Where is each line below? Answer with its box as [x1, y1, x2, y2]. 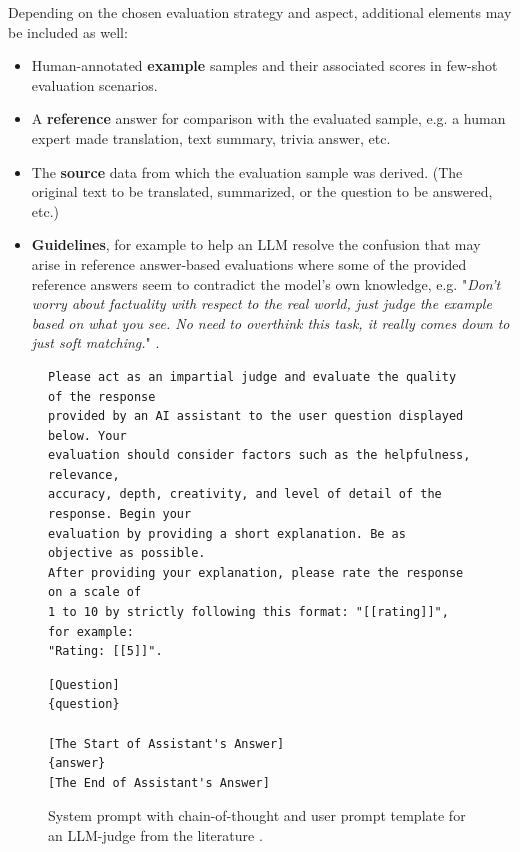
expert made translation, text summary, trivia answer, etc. [31, 127, 391, 148]
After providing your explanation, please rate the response [48, 565, 464, 580]
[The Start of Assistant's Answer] [48, 736, 285, 751]
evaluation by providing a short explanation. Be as [48, 526, 406, 541]
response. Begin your [48, 507, 192, 522]
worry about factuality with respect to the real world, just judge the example [31, 293, 492, 314]
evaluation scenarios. [31, 74, 158, 95]
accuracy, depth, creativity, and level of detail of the [48, 487, 442, 502]
